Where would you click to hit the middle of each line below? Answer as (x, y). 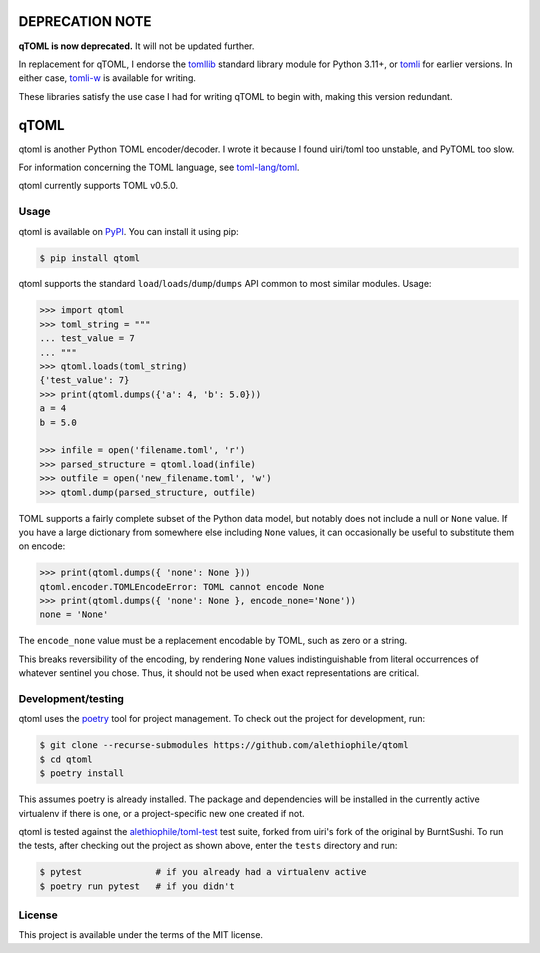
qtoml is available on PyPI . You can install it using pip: (128, 231)
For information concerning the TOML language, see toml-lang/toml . (159, 167)
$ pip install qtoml (89, 258)
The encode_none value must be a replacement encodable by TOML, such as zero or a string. (213, 641)
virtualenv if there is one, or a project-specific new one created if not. (161, 813)
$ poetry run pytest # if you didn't (137, 886)
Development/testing (71, 698)
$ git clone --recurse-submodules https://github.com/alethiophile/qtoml (224, 745)
